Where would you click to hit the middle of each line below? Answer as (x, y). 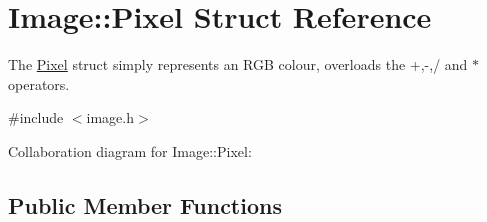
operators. (39, 83)
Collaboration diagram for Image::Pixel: (130, 150)
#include (36, 117)
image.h (110, 117)
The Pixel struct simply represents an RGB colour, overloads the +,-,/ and (238, 64)
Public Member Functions (145, 204)
